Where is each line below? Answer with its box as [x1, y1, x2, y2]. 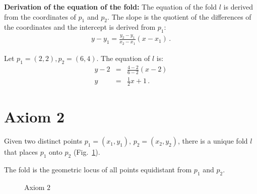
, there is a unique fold [177, 136, 248, 146]
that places [4, 147, 38, 157]
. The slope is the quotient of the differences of [107, 11, 251, 22]
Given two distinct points [4, 136, 83, 146]
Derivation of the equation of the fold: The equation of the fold [4, 2, 217, 12]
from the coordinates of [4, 11, 76, 22]
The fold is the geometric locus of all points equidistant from [4, 164, 192, 175]
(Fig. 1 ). [73, 147, 100, 157]
